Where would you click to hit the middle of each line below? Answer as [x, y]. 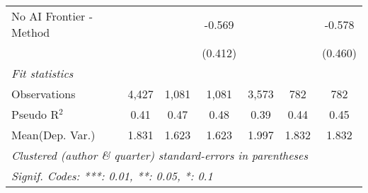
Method [31, 32]
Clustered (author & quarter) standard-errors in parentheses [160, 155]
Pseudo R [35, 114]
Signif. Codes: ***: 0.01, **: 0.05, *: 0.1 [112, 176]
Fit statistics [42, 73]
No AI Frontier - [52, 16]
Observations [44, 94]
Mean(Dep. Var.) [53, 135]
